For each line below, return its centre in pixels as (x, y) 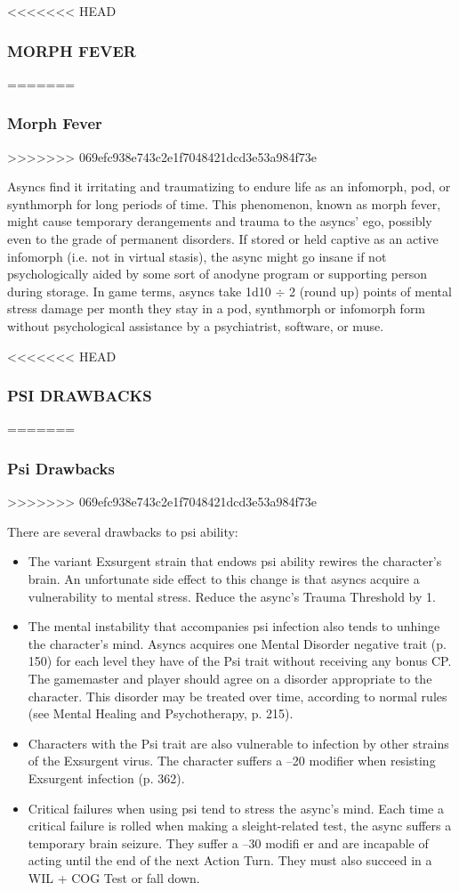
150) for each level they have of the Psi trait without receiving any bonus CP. (240, 661)
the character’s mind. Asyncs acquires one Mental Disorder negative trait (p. (237, 643)
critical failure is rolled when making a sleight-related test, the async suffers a (240, 826)
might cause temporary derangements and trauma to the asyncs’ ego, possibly (220, 221)
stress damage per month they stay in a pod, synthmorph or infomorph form (217, 308)
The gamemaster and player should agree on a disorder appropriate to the (230, 678)
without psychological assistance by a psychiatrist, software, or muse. (196, 325)
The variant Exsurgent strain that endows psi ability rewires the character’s (235, 561)
